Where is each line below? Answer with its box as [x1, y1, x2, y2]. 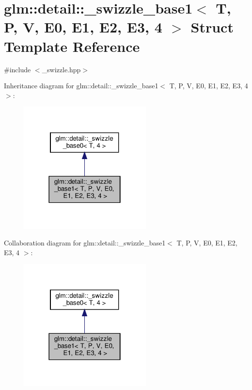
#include [4, 64, 31, 74]
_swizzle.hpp [42, 64, 81, 74]
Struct [190, 17, 234, 37]
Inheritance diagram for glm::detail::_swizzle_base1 [4, 81, 158, 91]
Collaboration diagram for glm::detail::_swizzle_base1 [4, 237, 166, 247]
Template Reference [4, 36, 140, 56]
